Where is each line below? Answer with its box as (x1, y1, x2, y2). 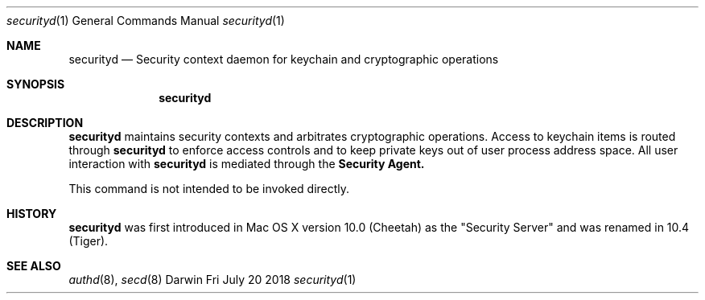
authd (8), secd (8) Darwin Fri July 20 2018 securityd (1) (68, 273, 357, 286)
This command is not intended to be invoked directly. (68, 182, 350, 195)
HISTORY (6, 207, 57, 220)
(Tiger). (68, 234, 109, 248)
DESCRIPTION (6, 116, 84, 129)
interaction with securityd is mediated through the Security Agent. (68, 157, 425, 171)
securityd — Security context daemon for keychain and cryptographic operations (68, 52, 499, 66)
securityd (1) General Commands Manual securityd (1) (6, 14, 285, 27)
